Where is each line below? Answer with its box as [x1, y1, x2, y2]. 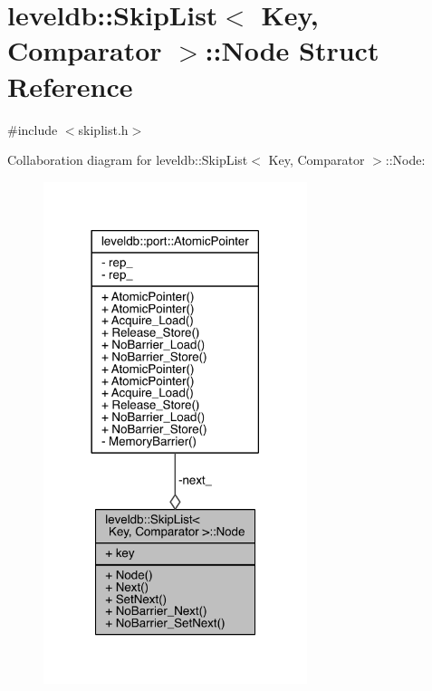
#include [7, 120, 58, 139]
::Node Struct [205, 32, 379, 69]
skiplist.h [78, 120, 129, 139]
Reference [7, 67, 133, 104]
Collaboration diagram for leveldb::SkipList [7, 150, 248, 169]
